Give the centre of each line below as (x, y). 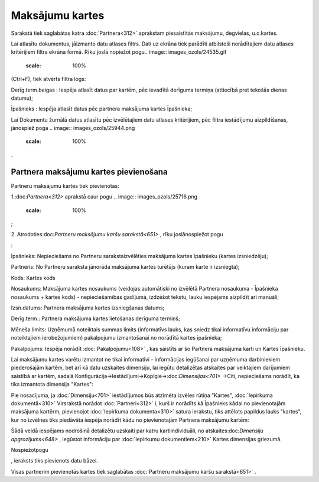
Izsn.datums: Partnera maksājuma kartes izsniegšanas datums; (88, 308)
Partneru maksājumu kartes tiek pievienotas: (65, 185)
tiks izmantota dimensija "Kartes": (52, 385)
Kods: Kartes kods (33, 278)
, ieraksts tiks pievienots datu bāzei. (55, 461)
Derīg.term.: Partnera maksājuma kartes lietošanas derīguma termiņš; (95, 318)
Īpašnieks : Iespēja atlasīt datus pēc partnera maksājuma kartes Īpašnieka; (101, 109)
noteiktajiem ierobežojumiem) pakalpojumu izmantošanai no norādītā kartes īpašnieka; (116, 338)
